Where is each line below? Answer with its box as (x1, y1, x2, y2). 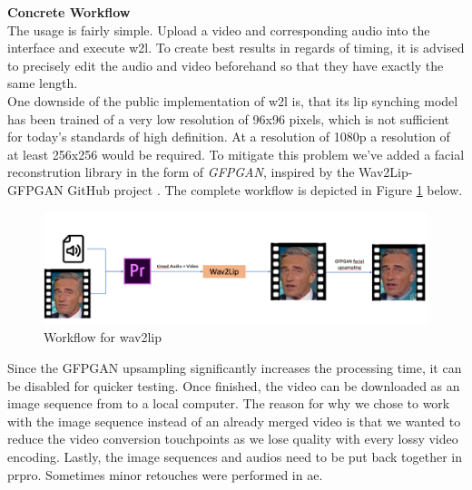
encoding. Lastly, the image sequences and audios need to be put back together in (7, 446, 463, 465)
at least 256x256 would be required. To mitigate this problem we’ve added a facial (7, 144, 465, 163)
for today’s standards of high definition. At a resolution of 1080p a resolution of (7, 127, 450, 146)
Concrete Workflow (7, 3, 131, 21)
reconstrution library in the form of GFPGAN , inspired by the (7, 162, 355, 181)
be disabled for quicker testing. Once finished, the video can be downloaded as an (7, 376, 460, 395)
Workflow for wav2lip (44, 328, 162, 347)
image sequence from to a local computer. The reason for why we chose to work (7, 394, 450, 413)
